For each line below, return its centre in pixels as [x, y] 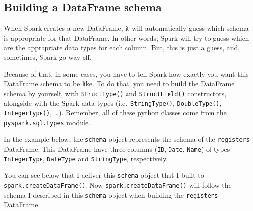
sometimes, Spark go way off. [48, 57]
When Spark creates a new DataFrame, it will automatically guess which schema [126, 28]
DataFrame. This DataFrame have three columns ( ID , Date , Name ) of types [117, 149]
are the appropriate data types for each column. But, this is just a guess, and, [122, 47]
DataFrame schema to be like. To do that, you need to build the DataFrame [119, 83]
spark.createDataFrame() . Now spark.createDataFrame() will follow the [118, 185]
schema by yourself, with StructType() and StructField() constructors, [115, 93]
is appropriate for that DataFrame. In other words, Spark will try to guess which [126, 37]
